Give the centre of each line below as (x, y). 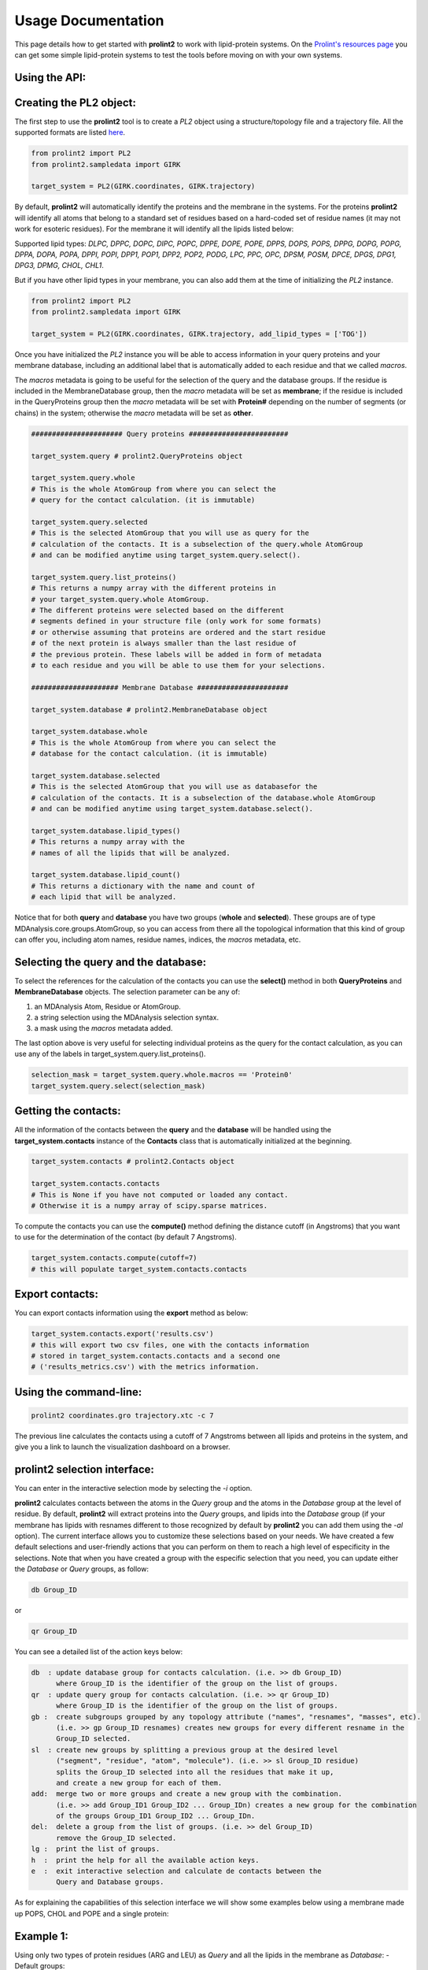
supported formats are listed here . (70, 132)
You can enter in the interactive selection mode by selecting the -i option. (133, 1489)
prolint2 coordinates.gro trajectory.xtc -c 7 (122, 1416)
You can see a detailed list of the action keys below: (99, 1652)
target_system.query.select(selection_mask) (118, 1086)
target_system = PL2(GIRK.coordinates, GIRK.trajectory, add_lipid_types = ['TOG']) (199, 334)
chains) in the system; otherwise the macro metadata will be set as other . (134, 413)
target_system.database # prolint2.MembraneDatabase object (149, 710)
